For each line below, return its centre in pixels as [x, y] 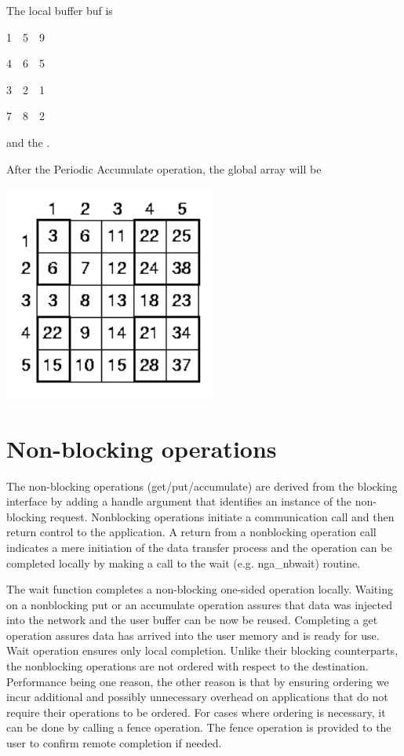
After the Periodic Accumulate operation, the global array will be [164, 168]
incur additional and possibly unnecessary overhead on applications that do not [197, 697]
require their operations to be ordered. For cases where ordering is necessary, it [196, 712]
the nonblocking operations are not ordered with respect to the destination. [187, 666]
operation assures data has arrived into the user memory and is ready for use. [193, 635]
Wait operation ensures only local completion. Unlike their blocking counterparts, [202, 650]
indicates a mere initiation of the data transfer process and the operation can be [199, 547]
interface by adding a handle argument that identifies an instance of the [179, 501]
